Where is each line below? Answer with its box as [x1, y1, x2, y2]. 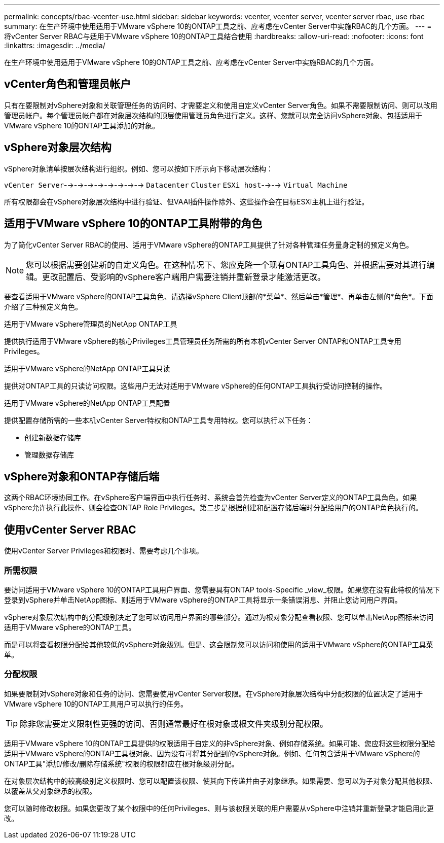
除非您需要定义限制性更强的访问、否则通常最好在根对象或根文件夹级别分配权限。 [20, 718, 328, 729]
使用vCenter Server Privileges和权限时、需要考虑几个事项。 [4, 546, 203, 555]
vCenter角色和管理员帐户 [4, 78, 131, 91]
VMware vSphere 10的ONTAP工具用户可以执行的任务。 [4, 699, 188, 708]
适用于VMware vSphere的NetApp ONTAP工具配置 [4, 398, 170, 407]
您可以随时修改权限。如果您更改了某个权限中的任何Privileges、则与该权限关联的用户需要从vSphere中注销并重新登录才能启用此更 [4, 803, 434, 813]
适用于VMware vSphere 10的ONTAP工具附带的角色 [4, 217, 263, 230]
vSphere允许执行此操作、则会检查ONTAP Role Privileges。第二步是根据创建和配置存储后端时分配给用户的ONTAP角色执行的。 [4, 503, 423, 512]
